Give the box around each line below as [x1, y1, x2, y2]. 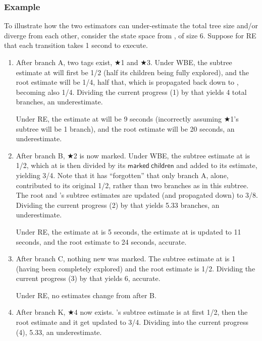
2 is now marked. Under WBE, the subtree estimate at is [73, 150, 250, 160]
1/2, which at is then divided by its [16, 160, 126, 170]
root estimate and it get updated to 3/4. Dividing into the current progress [16, 317, 249, 327]
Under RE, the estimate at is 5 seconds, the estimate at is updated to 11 [16, 226, 241, 237]
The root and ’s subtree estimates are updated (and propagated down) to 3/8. [16, 190, 258, 200]
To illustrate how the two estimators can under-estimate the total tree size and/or [4, 20, 258, 31]
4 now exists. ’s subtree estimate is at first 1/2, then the [74, 307, 248, 317]
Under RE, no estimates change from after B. [16, 290, 156, 300]
